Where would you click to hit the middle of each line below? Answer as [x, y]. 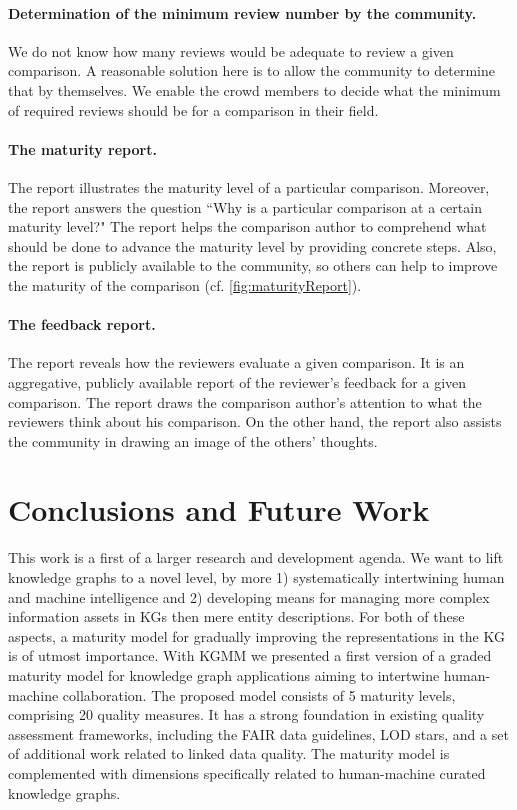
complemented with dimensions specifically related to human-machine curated [247, 772]
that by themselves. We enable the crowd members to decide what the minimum [254, 89]
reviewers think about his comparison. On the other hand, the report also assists [255, 421]
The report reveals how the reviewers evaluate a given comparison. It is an [236, 362]
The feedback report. [82, 324]
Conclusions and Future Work [219, 509]
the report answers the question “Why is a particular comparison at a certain [245, 206]
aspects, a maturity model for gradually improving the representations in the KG [256, 635]
